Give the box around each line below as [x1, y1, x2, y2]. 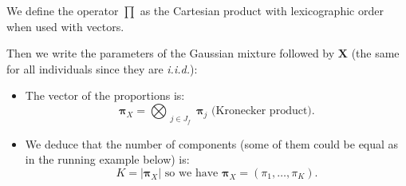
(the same [351, 45, 400, 61]
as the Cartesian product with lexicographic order [140, 2, 384, 18]
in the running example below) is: [25, 151, 190, 168]
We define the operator [6, 2, 119, 18]
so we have [164, 167, 219, 179]
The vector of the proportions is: [25, 87, 185, 104]
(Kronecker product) [211, 105, 312, 117]
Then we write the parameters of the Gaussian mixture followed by [6, 45, 335, 61]
